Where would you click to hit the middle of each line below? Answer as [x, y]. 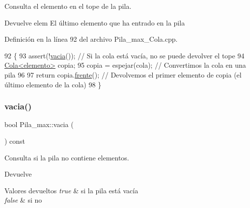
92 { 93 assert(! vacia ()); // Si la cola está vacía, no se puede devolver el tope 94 [125, 55]
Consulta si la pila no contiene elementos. [67, 157]
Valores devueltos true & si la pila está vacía [71, 190]
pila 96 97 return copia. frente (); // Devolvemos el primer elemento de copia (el [123, 74]
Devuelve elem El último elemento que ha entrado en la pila [95, 22]
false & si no [23, 200]
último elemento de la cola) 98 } [53, 84]
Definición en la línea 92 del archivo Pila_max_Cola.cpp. [91, 39]
